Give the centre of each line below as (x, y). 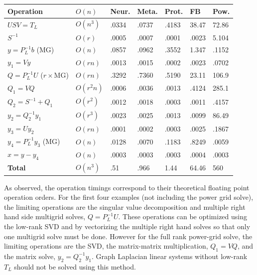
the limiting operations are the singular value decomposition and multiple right (125, 206)
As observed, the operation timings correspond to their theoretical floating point (127, 187)
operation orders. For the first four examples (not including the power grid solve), (129, 197)
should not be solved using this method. (75, 266)
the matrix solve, (30, 256)
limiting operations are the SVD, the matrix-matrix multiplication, (106, 246)
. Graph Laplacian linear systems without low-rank (170, 256)
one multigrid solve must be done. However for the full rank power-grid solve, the (128, 236)
